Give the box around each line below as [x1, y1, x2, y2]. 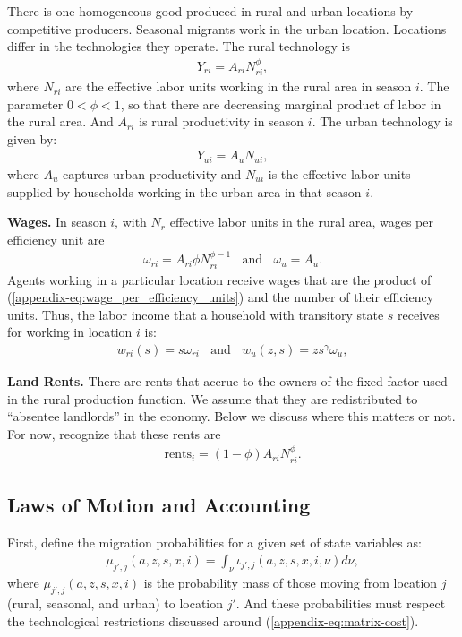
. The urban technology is [312, 112, 453, 131]
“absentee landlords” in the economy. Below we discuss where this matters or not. [7, 407, 456, 426]
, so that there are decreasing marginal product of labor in [120, 94, 441, 113]
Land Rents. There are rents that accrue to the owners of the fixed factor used [7, 371, 448, 390]
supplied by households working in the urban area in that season [7, 182, 362, 201]
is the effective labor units [268, 164, 411, 183]
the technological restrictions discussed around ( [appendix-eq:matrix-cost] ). [7, 611, 419, 630]
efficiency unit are [7, 229, 105, 248]
